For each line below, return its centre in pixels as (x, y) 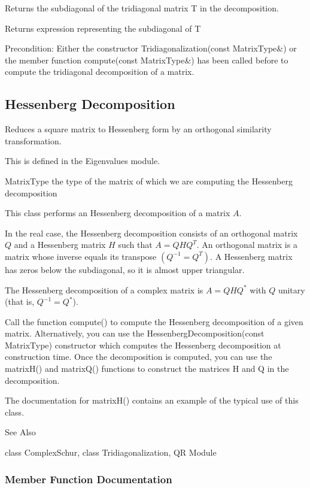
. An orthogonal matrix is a (247, 245)
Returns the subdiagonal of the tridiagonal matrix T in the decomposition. (142, 8)
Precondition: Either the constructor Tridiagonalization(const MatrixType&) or (151, 48)
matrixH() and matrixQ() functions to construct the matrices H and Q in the (147, 369)
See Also (20, 432)
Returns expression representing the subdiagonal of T (103, 28)
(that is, (20, 301)
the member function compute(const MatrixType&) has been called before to (147, 60)
